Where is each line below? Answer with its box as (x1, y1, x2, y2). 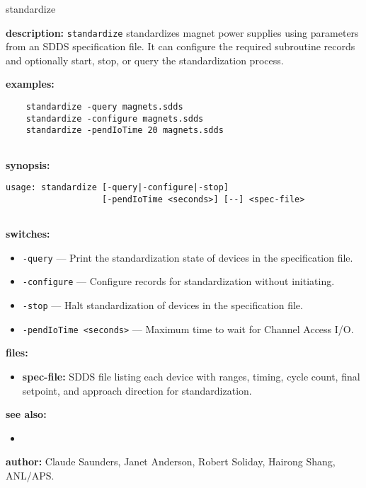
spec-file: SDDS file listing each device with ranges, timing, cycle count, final (22, 369, 360, 384)
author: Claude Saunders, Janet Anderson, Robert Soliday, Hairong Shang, (6, 454, 336, 469)
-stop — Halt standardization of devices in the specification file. (22, 298, 303, 313)
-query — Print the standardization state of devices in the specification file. (22, 250, 353, 265)
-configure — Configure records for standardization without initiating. (22, 274, 335, 289)
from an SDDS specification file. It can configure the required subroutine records (6, 39, 355, 54)
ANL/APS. (6, 468, 55, 482)
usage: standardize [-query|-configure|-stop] (6, 182, 229, 193)
